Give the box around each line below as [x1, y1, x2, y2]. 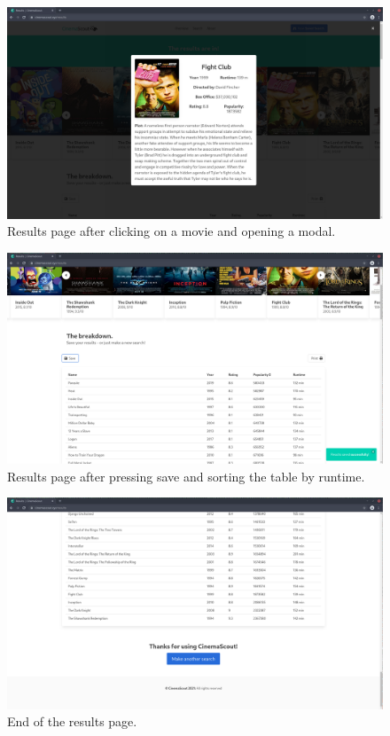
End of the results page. [7, 712, 137, 731]
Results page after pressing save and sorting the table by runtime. [7, 466, 365, 485]
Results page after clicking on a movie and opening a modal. [7, 222, 336, 240]
